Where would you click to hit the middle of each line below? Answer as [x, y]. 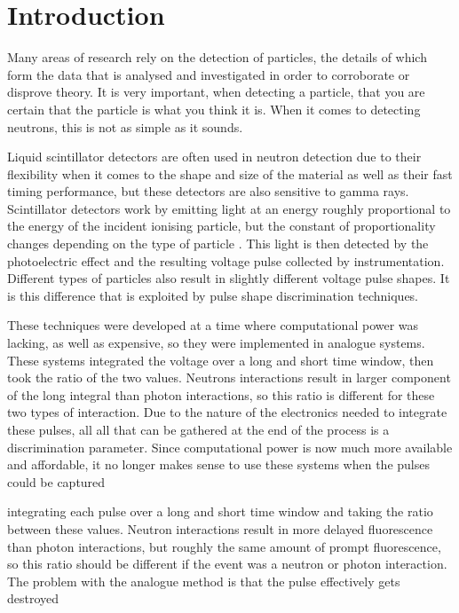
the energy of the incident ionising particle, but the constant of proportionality [222, 226]
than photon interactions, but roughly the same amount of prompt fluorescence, [224, 546]
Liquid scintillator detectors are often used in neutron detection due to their [214, 157]
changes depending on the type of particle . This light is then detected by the [218, 244]
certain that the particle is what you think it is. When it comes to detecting [214, 109]
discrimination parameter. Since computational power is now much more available [230, 447]
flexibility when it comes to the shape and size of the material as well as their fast [230, 173]
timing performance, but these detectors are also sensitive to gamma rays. [208, 191]
